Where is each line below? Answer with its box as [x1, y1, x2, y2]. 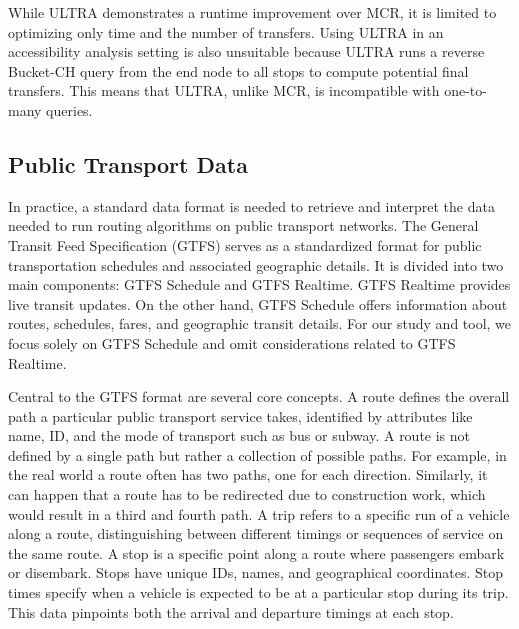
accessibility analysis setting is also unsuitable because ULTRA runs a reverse [8, 41, 485, 62]
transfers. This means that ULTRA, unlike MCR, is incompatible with [8, 80, 440, 101]
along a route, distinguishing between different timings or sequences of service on [8, 523, 504, 544]
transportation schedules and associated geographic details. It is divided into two [8, 254, 504, 275]
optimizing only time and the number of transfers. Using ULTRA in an [8, 21, 444, 42]
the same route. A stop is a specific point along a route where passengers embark [8, 542, 505, 563]
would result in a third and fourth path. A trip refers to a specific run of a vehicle [8, 503, 510, 524]
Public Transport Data [8, 148, 248, 179]
